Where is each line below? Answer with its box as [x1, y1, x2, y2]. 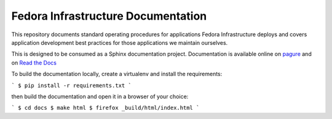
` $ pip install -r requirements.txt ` [11, 82, 132, 89]
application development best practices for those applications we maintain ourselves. [11, 39, 228, 46]
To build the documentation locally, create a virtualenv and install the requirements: [11, 71, 223, 78]
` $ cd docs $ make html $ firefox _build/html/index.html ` [11, 104, 200, 112]
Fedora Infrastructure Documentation [11, 9, 207, 23]
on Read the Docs [11, 59, 57, 66]
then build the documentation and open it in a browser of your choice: [11, 93, 189, 100]
